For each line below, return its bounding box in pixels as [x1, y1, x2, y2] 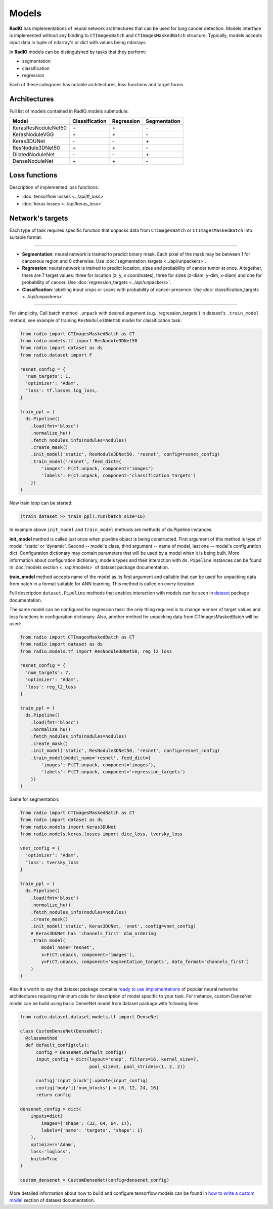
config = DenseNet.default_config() [36, 1049, 127, 1055]
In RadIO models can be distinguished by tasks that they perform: [9, 49, 146, 55]
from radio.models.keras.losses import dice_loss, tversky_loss [20, 831, 183, 837]
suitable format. [9, 234, 42, 240]
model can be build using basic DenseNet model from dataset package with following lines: [9, 1000, 200, 1006]
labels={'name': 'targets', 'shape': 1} [41, 1127, 143, 1133]
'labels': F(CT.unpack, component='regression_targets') [41, 769, 186, 775]
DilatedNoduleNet [12, 151, 55, 158]
